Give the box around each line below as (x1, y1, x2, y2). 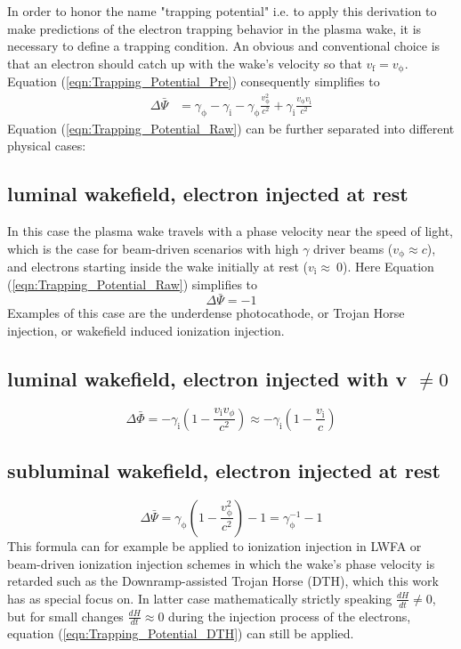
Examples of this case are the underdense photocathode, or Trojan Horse (7, 304, 405, 322)
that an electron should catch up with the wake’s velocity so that (7, 53, 362, 72)
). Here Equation (342, 256, 434, 275)
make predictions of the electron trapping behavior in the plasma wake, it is (7, 19, 422, 37)
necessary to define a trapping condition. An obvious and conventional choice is (7, 37, 441, 55)
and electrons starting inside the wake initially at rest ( (7, 256, 308, 275)
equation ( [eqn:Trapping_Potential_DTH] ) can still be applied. (7, 624, 354, 643)
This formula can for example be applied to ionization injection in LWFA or (7, 536, 422, 555)
